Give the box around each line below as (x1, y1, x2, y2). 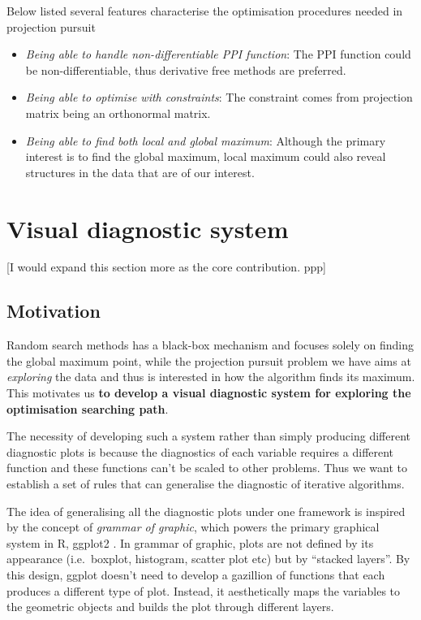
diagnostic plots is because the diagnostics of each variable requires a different (6, 443, 394, 460)
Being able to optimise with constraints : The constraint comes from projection (25, 89, 413, 106)
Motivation (6, 298, 101, 323)
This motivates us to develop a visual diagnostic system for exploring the (6, 384, 411, 401)
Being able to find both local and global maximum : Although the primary (25, 132, 386, 149)
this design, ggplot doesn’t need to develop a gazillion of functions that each (6, 566, 385, 583)
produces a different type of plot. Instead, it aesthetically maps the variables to (6, 582, 401, 599)
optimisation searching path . (6, 400, 169, 417)
